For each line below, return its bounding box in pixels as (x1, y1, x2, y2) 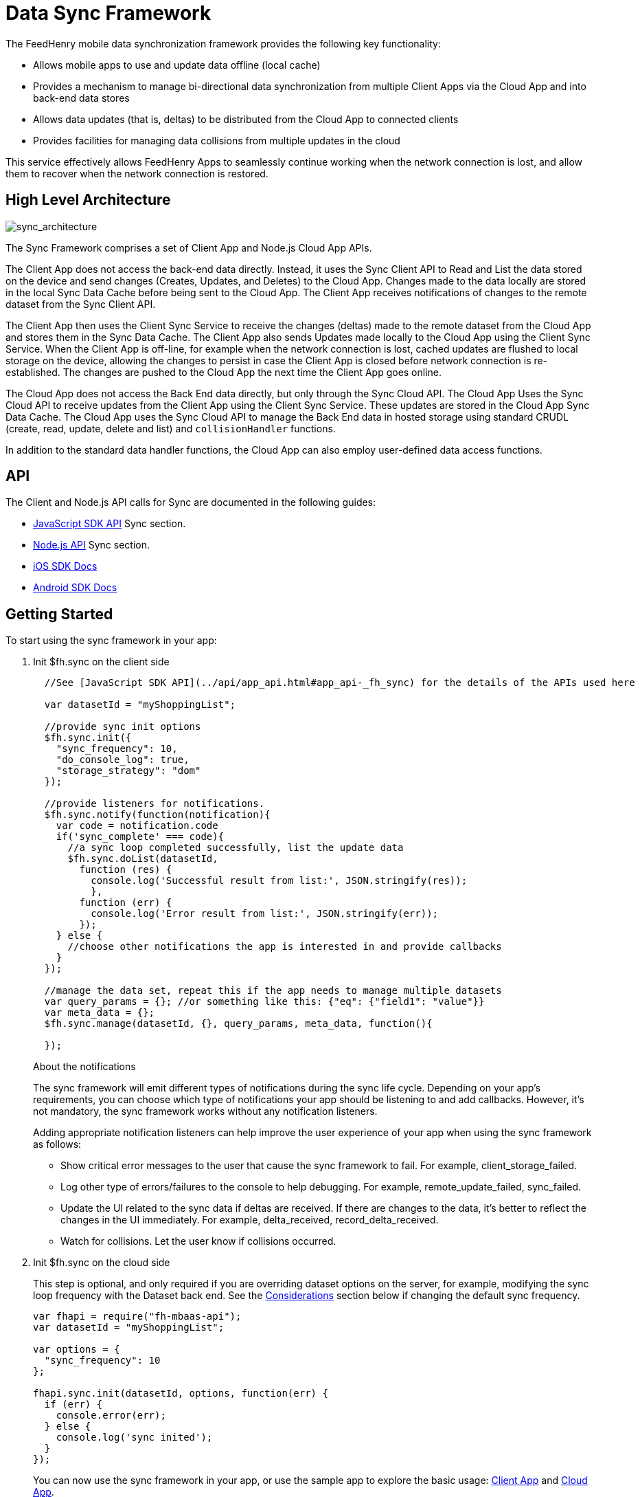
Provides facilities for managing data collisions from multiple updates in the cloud (33, 134, 400, 146)
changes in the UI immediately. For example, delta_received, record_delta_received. (60, 1214, 439, 1226)
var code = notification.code (56, 820, 218, 832)
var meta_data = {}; (44, 1007, 155, 1019)
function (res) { (79, 864, 172, 876)
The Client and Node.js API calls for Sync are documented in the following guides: (5, 496, 376, 509)
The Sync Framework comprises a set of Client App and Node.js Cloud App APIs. (5, 241, 372, 254)
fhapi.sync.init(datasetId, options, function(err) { (33, 1388, 328, 1399)
